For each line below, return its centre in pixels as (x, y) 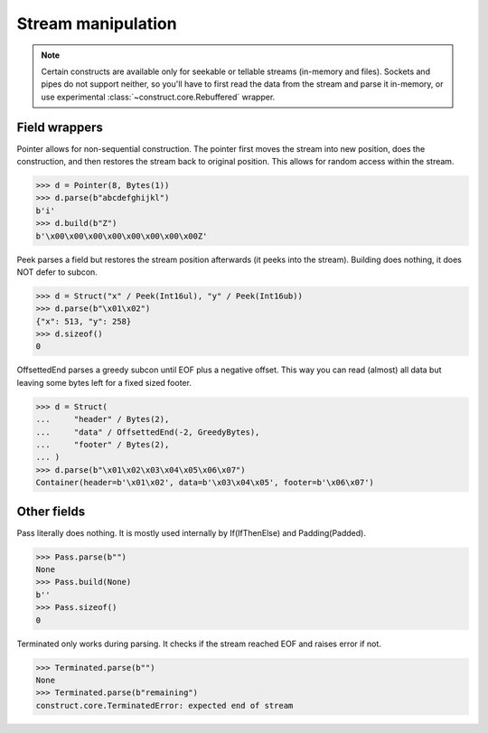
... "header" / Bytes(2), (103, 419)
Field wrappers (60, 127)
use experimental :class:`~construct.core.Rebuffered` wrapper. (158, 97)
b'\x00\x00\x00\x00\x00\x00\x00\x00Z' (122, 236)
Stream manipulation (97, 23)
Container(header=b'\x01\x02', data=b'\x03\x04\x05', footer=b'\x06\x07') (205, 483)
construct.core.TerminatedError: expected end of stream (164, 705)
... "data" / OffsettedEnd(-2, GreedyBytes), (148, 432)
